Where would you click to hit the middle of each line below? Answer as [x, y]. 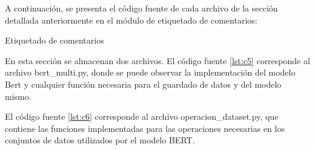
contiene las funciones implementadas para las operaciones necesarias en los [145, 128]
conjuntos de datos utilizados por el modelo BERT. [100, 140]
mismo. [18, 96]
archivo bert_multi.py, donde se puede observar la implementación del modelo [150, 72]
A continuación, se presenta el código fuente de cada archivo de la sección [141, 8]
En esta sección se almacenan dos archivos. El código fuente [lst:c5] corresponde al [157, 60]
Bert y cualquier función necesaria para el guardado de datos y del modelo [143, 84]
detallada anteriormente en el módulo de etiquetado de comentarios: [131, 20]
